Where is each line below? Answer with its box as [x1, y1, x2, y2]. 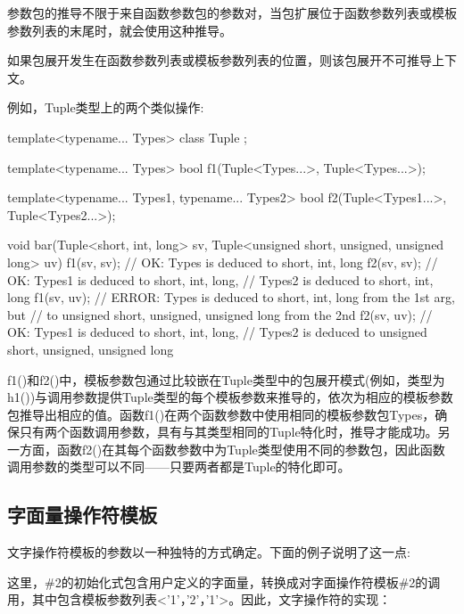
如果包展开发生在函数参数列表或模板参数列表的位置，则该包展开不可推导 [7, 51, 432, 70]
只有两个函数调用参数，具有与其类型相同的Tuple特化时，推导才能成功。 [19, 422, 438, 441]
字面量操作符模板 [7, 501, 157, 528]
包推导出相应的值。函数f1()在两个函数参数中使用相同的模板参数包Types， [7, 405, 435, 423]
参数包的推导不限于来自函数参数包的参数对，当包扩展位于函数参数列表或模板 [7, 4, 457, 21]
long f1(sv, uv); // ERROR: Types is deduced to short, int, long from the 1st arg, [7, 288, 455, 307]
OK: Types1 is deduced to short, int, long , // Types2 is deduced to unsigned [7, 323, 427, 341]
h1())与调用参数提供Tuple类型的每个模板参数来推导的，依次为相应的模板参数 [7, 388, 453, 406]
